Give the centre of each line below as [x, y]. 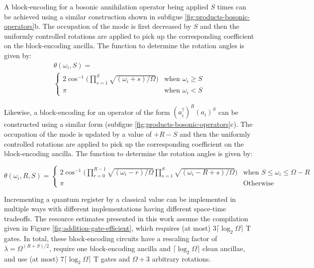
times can [232, 6]
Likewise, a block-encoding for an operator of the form [87, 112]
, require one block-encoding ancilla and [110, 248]
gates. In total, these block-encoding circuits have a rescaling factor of [111, 238]
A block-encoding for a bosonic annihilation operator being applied [106, 6]
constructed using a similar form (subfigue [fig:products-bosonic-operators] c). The [128, 124]
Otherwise [259, 184]
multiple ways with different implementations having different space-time [115, 209]
